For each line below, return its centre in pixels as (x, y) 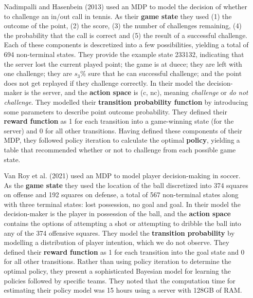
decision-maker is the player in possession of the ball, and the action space (117, 214)
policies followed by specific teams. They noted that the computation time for (120, 280)
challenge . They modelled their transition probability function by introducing (126, 102)
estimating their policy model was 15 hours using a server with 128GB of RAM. (123, 290)
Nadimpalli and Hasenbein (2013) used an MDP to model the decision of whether (126, 6)
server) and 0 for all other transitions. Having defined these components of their (123, 130)
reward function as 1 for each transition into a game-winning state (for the (119, 121)
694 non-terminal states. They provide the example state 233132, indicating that (124, 54)
